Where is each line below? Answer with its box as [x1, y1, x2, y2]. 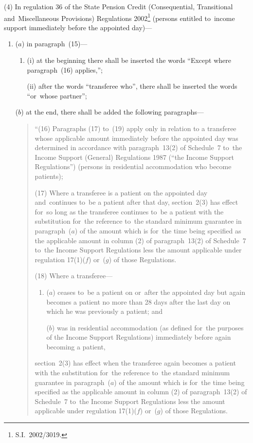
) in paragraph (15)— [21, 39, 88, 49]
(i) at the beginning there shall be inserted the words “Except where [27, 55, 232, 65]
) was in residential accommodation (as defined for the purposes [52, 322, 244, 332]
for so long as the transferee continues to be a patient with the [35, 206, 224, 216]
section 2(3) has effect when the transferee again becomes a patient [35, 358, 236, 368]
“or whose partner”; [27, 90, 87, 100]
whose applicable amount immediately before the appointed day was [35, 133, 238, 143]
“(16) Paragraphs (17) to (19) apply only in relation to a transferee [35, 123, 236, 133]
